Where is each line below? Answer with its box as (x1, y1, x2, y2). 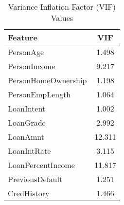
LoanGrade (8, 117, 46, 128)
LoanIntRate (8, 145, 51, 156)
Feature (8, 32, 37, 43)
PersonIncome (8, 60, 55, 72)
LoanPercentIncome (8, 159, 75, 170)
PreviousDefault (8, 173, 63, 185)
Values (51, 12, 73, 23)
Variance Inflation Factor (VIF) (8, 1, 116, 12)
